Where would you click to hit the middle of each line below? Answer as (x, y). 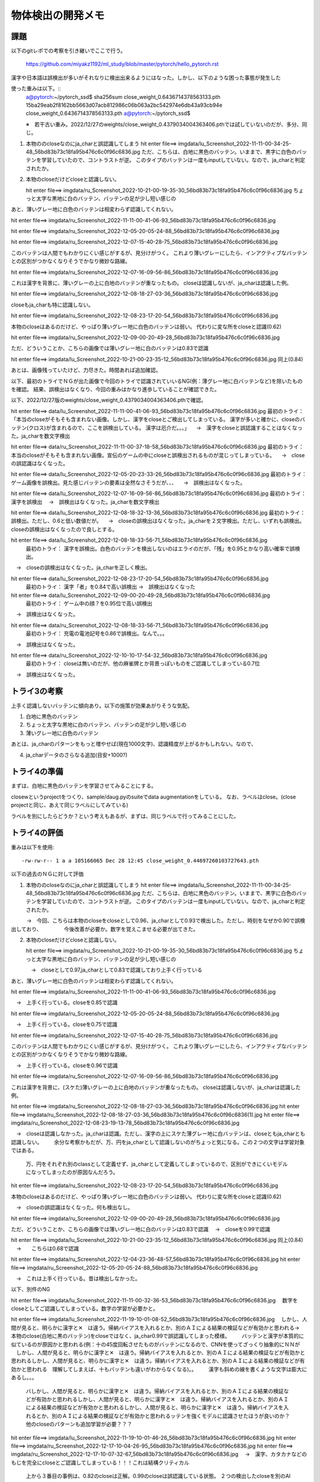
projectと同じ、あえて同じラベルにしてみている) (70, 805)
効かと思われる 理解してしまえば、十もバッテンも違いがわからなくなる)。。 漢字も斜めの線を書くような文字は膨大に (159, 1369)
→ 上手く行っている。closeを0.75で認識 (67, 1024)
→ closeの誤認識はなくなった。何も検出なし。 (74, 1208)
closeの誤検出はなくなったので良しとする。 (64, 529)
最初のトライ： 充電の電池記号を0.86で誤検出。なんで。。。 (97, 634)
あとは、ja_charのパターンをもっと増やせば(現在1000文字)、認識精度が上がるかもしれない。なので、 (134, 744)
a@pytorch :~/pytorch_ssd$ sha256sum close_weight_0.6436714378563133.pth (123, 97)
